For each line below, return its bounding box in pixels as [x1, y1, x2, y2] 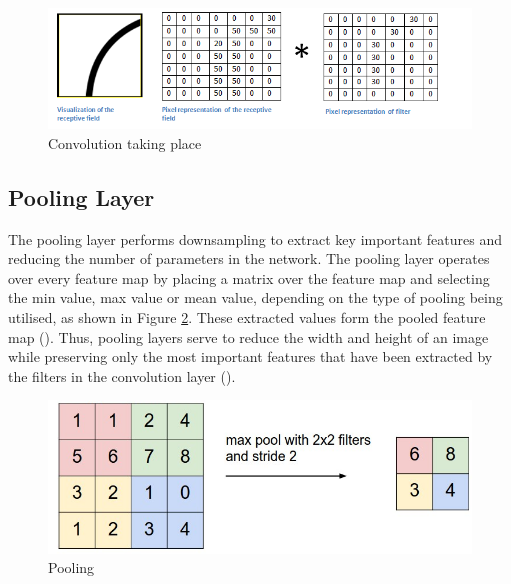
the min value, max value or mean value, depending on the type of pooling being [8, 287, 503, 308]
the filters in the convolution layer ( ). [8, 365, 236, 386]
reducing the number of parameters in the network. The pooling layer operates [8, 248, 490, 269]
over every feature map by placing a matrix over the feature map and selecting [8, 267, 490, 288]
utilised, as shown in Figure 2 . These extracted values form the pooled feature [8, 306, 486, 327]
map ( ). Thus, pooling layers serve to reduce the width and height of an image [8, 326, 489, 347]
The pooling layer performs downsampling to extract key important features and [8, 228, 502, 249]
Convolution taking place [48, 132, 202, 153]
